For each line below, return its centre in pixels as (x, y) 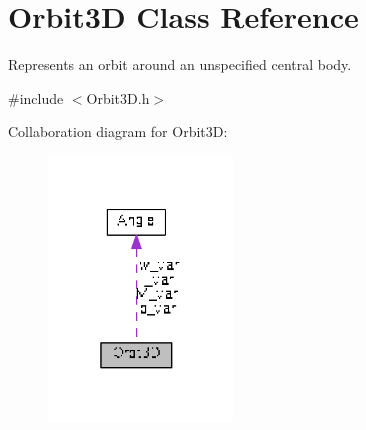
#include (36, 97)
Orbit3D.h (118, 97)
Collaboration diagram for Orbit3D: (118, 131)
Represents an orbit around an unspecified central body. (180, 64)
